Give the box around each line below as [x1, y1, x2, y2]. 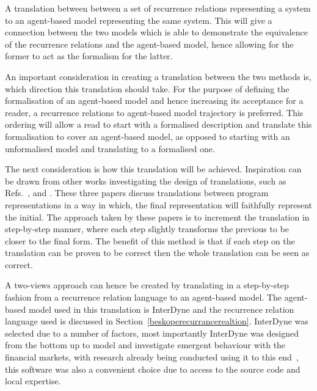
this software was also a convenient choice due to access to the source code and [5, 362, 301, 375]
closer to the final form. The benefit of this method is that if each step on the [5, 234, 295, 247]
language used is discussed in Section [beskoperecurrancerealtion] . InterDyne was [5, 315, 308, 327]
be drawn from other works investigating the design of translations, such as [5, 174, 286, 187]
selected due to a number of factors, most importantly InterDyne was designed [5, 326, 299, 339]
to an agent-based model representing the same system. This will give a [5, 13, 272, 26]
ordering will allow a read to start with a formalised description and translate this [5, 118, 312, 131]
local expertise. [5, 375, 61, 387]
